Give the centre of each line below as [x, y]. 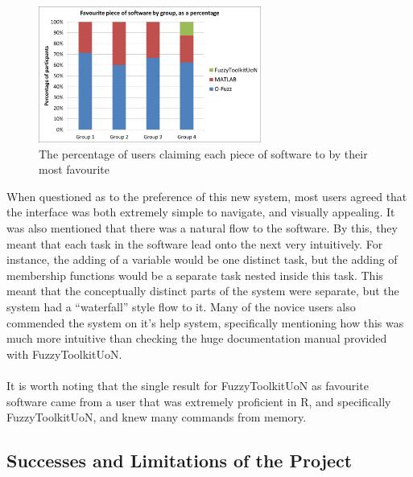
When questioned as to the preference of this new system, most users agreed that [207, 196]
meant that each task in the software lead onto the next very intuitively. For [195, 243]
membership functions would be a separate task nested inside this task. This [195, 275]
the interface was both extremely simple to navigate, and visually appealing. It [201, 212]
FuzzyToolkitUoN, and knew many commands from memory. [157, 417]
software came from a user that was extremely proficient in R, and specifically [199, 401]
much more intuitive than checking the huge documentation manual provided [197, 338]
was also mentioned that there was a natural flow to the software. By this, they [202, 227]
